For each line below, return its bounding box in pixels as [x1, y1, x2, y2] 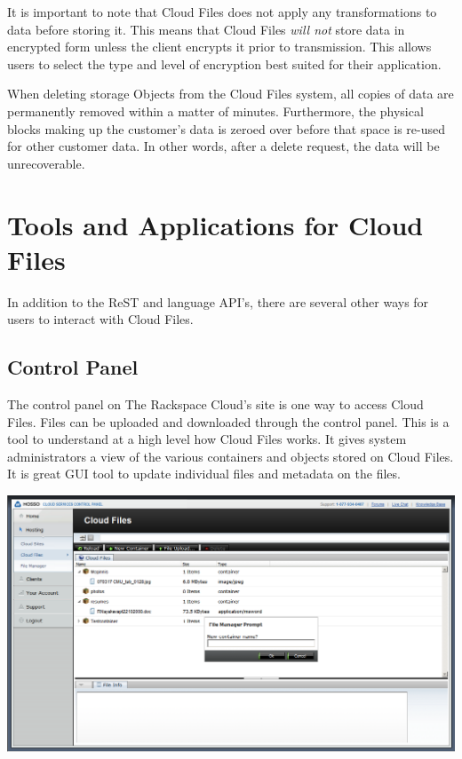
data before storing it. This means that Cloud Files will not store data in [7, 20, 405, 38]
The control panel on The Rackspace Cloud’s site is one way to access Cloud [7, 395, 424, 414]
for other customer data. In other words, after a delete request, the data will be [7, 137, 440, 155]
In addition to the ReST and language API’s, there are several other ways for [7, 292, 429, 311]
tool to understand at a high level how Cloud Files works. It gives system [7, 430, 407, 448]
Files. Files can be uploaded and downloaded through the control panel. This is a [7, 412, 450, 431]
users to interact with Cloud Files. [7, 310, 194, 328]
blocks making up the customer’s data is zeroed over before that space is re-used [7, 119, 446, 138]
